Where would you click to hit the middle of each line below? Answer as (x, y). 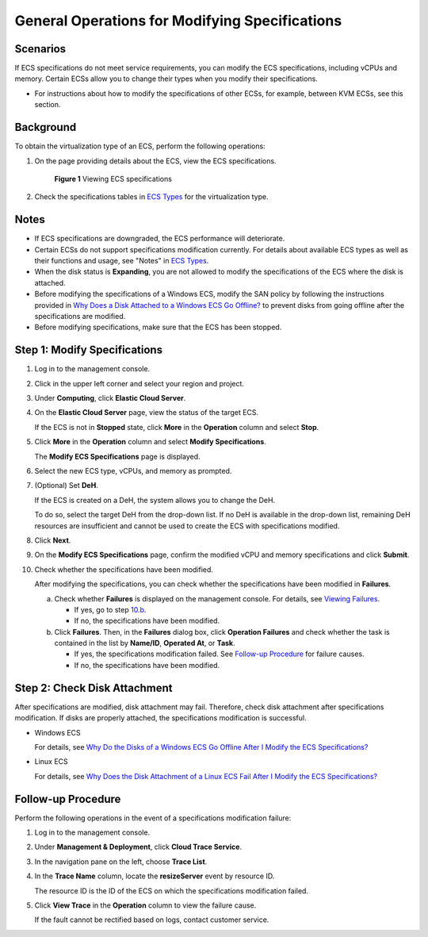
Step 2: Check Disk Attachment (94, 687)
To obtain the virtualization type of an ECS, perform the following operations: (140, 146)
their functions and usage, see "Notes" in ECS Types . (122, 261)
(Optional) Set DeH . (66, 486)
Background (46, 127)
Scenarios (40, 49)
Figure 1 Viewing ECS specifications (113, 179)
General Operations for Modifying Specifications (178, 21)
